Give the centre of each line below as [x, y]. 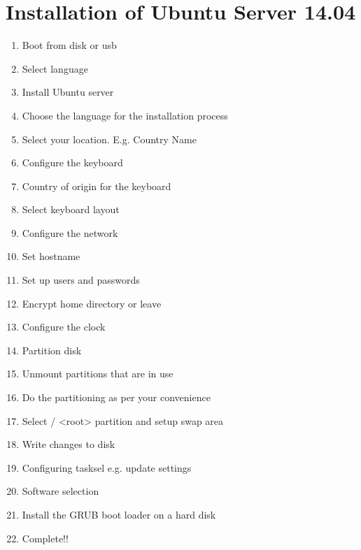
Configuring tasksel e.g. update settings [107, 467]
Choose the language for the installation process [125, 115]
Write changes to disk [69, 444]
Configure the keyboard [72, 162]
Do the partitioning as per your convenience [116, 397]
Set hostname [51, 256]
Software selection [61, 491]
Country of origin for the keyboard [97, 186]
